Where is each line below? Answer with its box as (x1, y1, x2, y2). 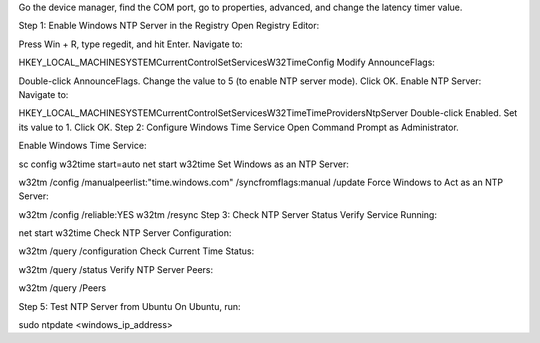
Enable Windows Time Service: (18, 140, 147, 152)
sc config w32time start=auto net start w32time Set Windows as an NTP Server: (18, 158, 350, 170)
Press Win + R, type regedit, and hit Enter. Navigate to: (18, 38, 244, 50)
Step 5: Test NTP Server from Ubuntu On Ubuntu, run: (18, 300, 241, 312)
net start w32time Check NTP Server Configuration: (18, 227, 232, 239)
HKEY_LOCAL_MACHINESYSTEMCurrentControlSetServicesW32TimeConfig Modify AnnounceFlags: (18, 56, 435, 69)
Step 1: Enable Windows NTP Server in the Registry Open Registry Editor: (18, 20, 320, 32)
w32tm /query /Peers (18, 282, 107, 294)
